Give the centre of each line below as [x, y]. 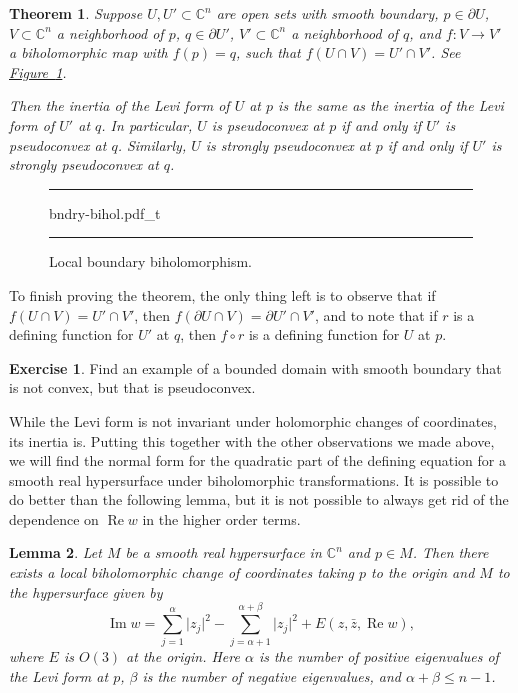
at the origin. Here [183, 656]
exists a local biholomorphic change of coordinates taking [182, 572]
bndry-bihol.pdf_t [105, 212]
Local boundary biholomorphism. [151, 261]
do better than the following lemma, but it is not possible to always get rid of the [259, 499]
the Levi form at [59, 675]
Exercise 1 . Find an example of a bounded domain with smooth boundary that [255, 367]
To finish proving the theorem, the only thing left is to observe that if [222, 294]
